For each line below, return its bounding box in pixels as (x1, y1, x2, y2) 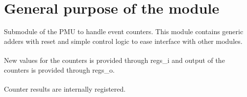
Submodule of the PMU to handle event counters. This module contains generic (4, 26, 244, 37)
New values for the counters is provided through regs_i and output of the (4, 55, 225, 65)
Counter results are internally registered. (4, 83, 126, 94)
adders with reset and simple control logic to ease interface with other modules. (4, 36, 243, 46)
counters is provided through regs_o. (4, 64, 115, 75)
